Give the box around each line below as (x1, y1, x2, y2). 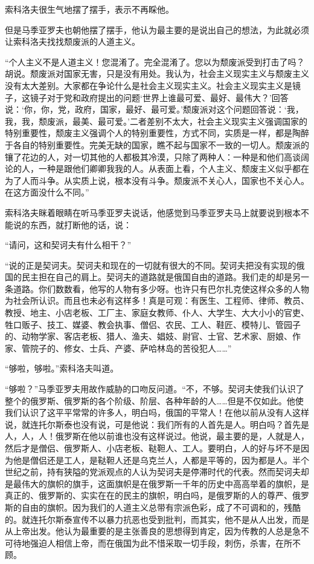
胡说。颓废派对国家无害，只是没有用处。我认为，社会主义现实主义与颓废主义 (5, 67, 309, 80)
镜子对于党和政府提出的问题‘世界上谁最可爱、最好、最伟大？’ (30, 91, 272, 103)
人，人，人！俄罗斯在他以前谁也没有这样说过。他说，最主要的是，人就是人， (5, 430, 309, 442)
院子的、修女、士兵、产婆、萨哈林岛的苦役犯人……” (30, 341, 232, 354)
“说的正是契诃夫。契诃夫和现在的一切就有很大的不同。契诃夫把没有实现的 (5, 258, 296, 271)
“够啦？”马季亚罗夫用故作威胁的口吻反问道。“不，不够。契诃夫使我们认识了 (5, 382, 304, 395)
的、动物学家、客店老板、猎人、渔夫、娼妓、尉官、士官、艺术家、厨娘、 (5, 330, 292, 343)
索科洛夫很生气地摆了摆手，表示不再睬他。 (5, 3, 174, 15)
